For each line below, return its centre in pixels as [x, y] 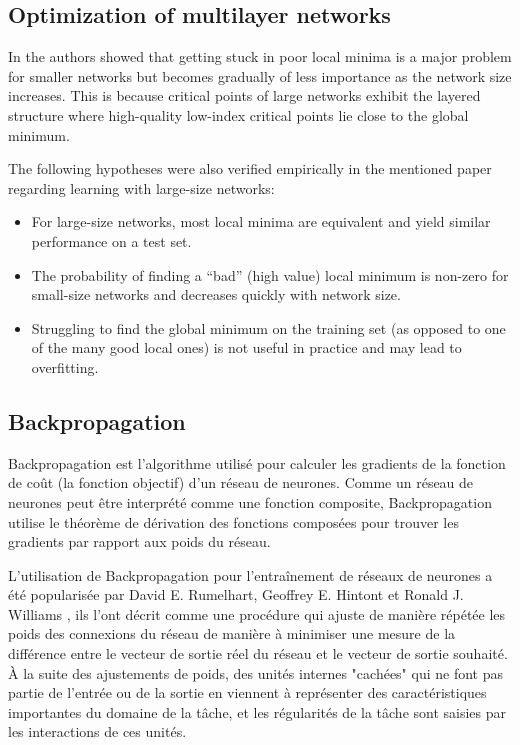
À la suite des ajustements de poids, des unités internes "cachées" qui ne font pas [255, 672]
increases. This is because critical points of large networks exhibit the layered [244, 95]
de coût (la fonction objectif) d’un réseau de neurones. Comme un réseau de [241, 482]
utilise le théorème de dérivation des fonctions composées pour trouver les [233, 521]
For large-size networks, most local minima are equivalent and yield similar [261, 221]
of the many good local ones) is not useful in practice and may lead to [246, 347]
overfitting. [65, 366]
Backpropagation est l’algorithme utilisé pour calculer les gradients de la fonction [257, 462]
